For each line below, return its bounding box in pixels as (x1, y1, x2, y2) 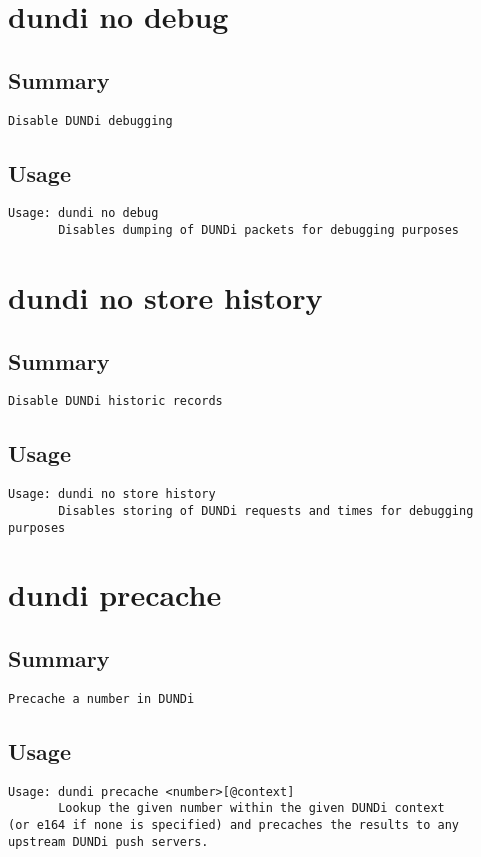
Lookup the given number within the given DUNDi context (58, 801, 445, 816)
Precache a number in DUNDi (8, 691, 195, 706)
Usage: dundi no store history (8, 487, 216, 502)
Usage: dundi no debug (8, 206, 159, 221)
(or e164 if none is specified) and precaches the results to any (8, 817, 460, 832)
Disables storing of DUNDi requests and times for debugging (58, 503, 474, 518)
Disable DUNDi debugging (8, 113, 173, 128)
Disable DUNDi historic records (8, 394, 223, 409)
